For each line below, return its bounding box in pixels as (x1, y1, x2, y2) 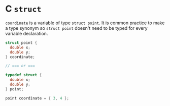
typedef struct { (5, 73, 42, 78)
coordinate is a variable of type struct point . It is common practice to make (5, 20, 165, 26)
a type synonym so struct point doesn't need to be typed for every (5, 25, 148, 31)
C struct (5, 3, 42, 15)
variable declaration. (5, 30, 48, 36)
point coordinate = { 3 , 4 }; (5, 95, 70, 101)
